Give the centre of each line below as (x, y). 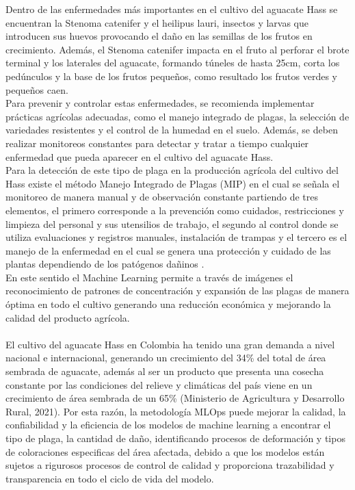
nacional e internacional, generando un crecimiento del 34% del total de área (166, 358)
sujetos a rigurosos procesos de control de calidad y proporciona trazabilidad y (170, 465)
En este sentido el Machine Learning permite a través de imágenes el (149, 277)
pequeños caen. (37, 89)
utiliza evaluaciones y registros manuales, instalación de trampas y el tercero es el (176, 237)
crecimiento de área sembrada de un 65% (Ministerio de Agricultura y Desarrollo (175, 398)
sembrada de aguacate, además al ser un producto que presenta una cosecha (165, 371)
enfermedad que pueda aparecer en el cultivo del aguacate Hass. (140, 156)
